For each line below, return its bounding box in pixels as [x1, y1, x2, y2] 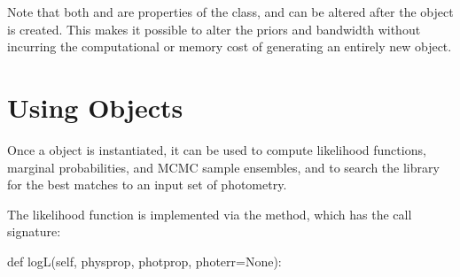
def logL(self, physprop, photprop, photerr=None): [7, 251, 282, 270]
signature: [7, 222, 61, 241]
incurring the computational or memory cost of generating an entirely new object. [7, 37, 452, 56]
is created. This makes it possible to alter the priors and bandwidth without [7, 19, 421, 38]
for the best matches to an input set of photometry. [7, 175, 287, 194]
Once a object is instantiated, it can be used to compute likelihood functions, [7, 140, 426, 158]
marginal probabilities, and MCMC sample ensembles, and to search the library [7, 158, 440, 176]
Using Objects [7, 88, 183, 125]
